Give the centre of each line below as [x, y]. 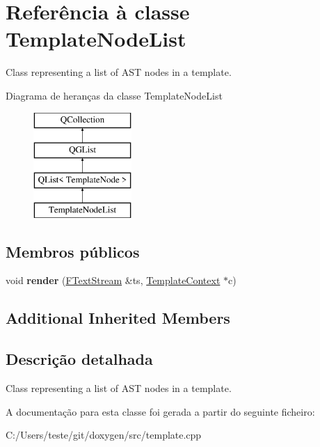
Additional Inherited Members [118, 318]
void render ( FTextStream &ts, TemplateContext [113, 280]
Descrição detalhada [79, 359]
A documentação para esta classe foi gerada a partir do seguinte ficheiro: [160, 411]
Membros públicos [73, 251]
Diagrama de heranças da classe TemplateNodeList [114, 95]
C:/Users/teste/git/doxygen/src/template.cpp [104, 435]
